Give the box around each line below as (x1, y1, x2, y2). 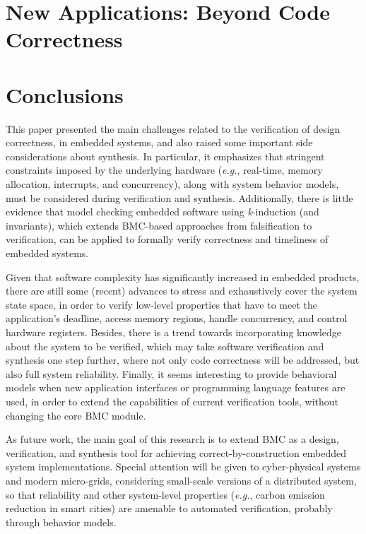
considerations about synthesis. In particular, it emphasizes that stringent (6, 148, 325, 163)
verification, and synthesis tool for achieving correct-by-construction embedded (6, 445, 346, 460)
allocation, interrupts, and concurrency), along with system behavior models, (6, 177, 339, 191)
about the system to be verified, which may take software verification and (6, 338, 324, 353)
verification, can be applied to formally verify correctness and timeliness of (6, 232, 329, 247)
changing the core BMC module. (6, 408, 146, 422)
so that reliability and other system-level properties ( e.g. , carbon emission (6, 487, 325, 502)
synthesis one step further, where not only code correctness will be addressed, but (6, 352, 360, 367)
